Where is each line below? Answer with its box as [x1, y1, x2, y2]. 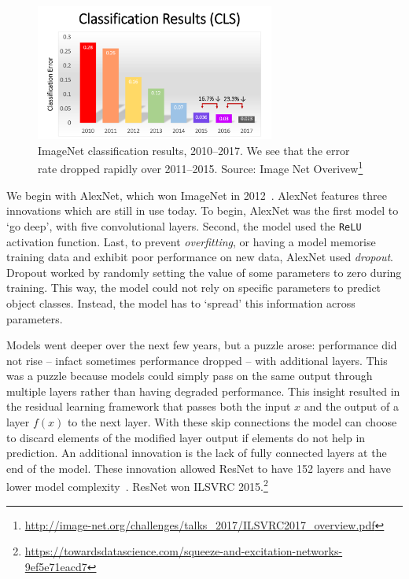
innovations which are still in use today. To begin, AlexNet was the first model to [6, 202, 399, 219]
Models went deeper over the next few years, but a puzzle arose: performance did [6, 337, 397, 353]
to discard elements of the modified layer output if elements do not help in [6, 429, 366, 445]
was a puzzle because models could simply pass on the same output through [6, 367, 373, 384]
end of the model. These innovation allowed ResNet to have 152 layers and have [6, 459, 391, 476]
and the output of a [304, 398, 399, 415]
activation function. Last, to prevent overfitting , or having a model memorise [6, 233, 376, 249]
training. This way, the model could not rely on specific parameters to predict [6, 279, 381, 296]
